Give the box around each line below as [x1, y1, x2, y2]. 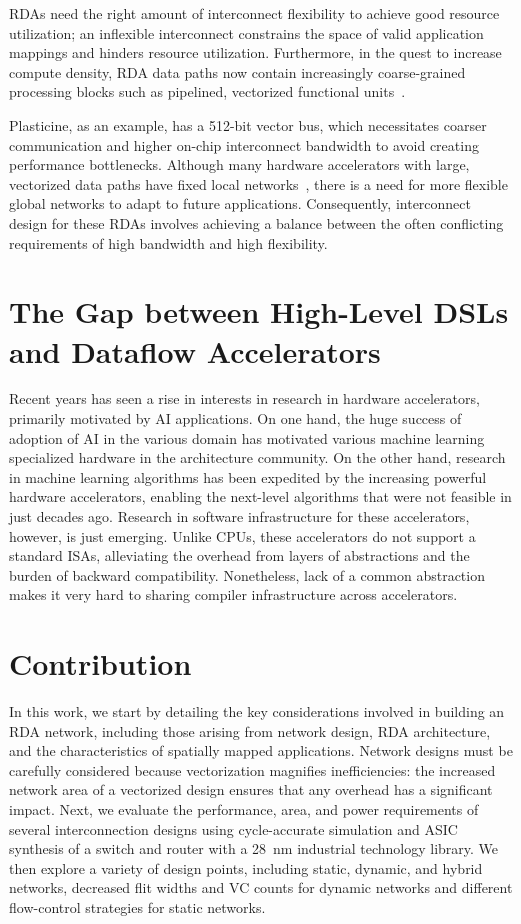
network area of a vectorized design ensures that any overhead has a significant [9, 779, 493, 800]
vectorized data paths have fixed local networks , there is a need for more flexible [9, 173, 508, 194]
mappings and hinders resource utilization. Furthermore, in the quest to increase [9, 42, 502, 63]
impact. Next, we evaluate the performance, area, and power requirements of [9, 799, 479, 820]
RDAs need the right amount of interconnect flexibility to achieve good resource [9, 3, 500, 23]
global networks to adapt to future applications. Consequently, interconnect [9, 193, 471, 214]
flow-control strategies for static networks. [9, 897, 266, 918]
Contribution [9, 643, 192, 684]
